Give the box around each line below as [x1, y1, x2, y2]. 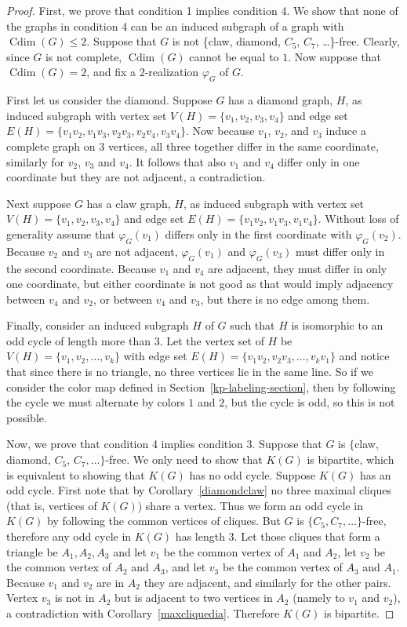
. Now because [185, 122, 255, 139]
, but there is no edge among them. [200, 290, 370, 307]
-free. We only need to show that [105, 451, 263, 468]
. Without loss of [318, 210, 399, 227]
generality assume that [6, 225, 115, 242]
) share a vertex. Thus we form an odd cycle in [137, 497, 363, 513]
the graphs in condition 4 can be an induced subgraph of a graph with [6, 17, 344, 34]
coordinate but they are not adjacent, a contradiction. [6, 169, 266, 185]
